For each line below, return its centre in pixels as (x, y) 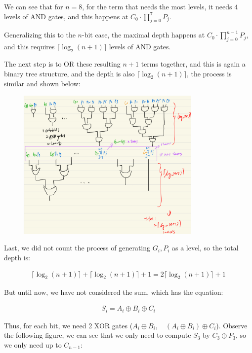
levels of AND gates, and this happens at (66, 16)
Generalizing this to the (40, 35)
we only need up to (33, 344)
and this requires (29, 47)
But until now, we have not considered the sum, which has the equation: (114, 292)
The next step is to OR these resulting (62, 63)
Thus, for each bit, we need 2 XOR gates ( (68, 325)
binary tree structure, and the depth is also (69, 73)
